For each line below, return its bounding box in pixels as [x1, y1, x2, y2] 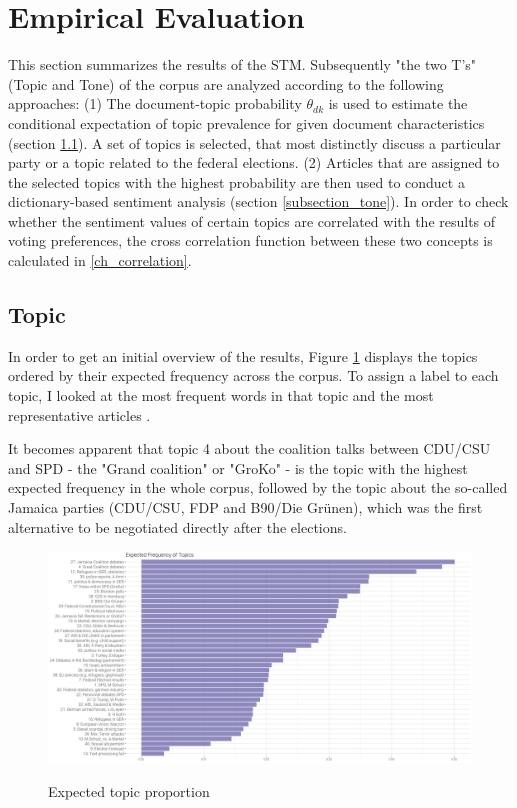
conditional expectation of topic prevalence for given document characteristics [8, 112, 485, 133]
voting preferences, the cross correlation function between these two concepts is [8, 230, 493, 251]
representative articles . [8, 404, 151, 425]
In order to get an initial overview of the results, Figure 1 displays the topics [8, 345, 478, 366]
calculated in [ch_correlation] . [8, 250, 192, 271]
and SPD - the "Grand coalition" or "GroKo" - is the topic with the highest [8, 457, 468, 478]
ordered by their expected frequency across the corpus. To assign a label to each [8, 365, 499, 386]
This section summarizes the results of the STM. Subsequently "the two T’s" [8, 54, 477, 75]
